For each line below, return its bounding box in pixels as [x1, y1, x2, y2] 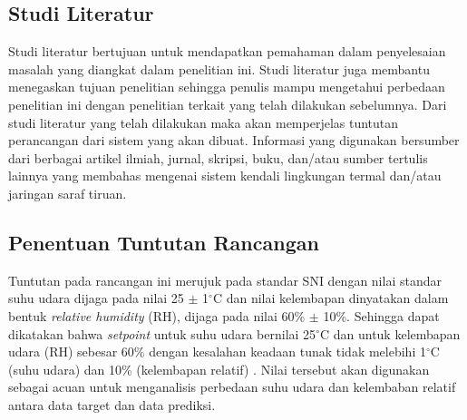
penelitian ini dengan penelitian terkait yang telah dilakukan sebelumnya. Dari [8, 94, 447, 113]
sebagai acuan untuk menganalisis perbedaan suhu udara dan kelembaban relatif [8, 377, 456, 396]
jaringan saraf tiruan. [8, 183, 127, 202]
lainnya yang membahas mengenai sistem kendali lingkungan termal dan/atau [8, 166, 442, 185]
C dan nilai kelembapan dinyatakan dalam [212, 288, 449, 308]
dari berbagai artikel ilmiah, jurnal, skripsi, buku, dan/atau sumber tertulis [8, 148, 428, 167]
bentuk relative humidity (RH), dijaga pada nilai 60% [8, 306, 306, 325]
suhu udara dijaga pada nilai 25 [8, 288, 184, 308]
